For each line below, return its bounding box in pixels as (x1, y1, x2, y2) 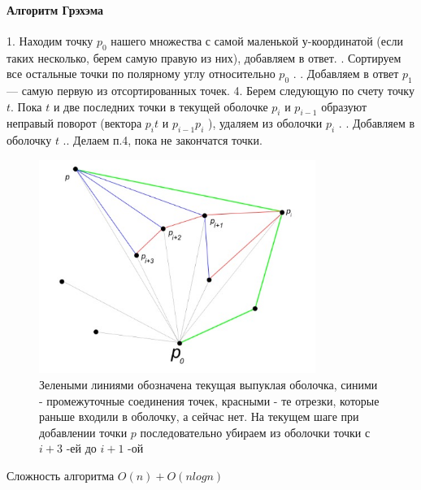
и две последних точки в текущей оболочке (53, 98, 268, 115)
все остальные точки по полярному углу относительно (7, 65, 276, 82)
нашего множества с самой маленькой (111, 32, 299, 49)
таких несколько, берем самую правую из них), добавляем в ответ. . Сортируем (7, 49, 401, 66)
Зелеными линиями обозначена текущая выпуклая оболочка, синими (39, 376, 378, 393)
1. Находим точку (7, 32, 93, 49)
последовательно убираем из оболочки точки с (140, 423, 371, 440)
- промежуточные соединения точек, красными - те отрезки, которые (39, 392, 380, 409)
